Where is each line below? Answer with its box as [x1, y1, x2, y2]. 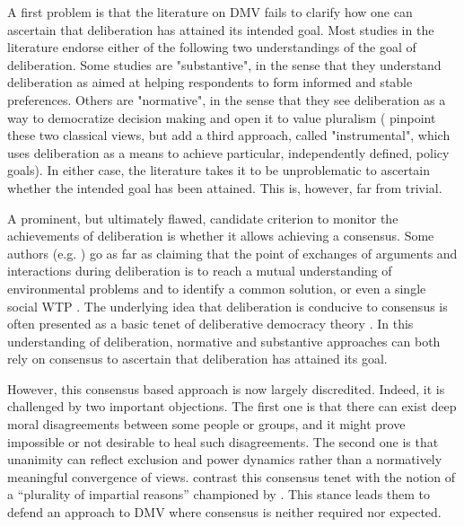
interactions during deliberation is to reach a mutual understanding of [7, 261, 392, 280]
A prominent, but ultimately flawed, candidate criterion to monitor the [7, 208, 398, 227]
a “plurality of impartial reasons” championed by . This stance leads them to [7, 485, 431, 504]
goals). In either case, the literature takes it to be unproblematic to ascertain [7, 161, 431, 180]
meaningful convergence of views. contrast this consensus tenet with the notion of [7, 467, 456, 486]
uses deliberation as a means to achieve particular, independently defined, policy [7, 143, 450, 162]
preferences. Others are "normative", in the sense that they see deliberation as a [7, 90, 446, 109]
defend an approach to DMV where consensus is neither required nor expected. [7, 503, 442, 522]
